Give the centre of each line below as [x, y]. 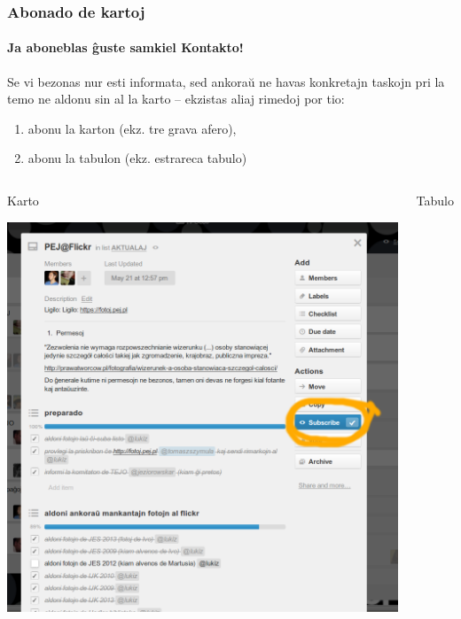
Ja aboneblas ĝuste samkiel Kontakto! [125, 47]
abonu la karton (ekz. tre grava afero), [132, 128]
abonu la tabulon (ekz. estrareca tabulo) [137, 158]
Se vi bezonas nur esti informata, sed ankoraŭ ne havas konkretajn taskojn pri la [226, 81]
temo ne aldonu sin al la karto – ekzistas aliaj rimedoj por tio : [176, 99]
